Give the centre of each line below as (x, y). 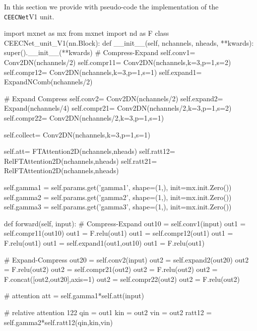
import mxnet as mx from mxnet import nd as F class (87, 33)
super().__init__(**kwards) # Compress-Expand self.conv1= (100, 52)
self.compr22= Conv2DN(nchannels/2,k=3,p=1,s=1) (84, 118)
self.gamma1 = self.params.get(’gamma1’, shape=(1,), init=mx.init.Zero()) (118, 187)
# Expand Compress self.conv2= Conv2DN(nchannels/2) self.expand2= (114, 98)
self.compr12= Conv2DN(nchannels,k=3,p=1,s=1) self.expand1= (103, 72)
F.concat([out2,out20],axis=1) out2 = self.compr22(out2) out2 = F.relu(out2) (122, 279)
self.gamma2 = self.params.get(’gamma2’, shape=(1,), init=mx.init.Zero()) (118, 197)
